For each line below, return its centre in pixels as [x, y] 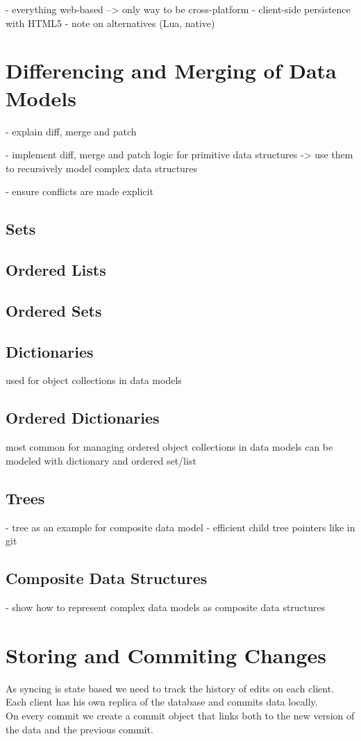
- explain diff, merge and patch [71, 131]
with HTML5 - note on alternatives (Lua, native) [110, 23]
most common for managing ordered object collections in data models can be [169, 447]
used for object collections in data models [94, 380]
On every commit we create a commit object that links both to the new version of [180, 715]
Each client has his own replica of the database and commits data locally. [162, 702]
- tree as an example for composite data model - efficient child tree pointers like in [180, 527]
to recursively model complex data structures [102, 168]
